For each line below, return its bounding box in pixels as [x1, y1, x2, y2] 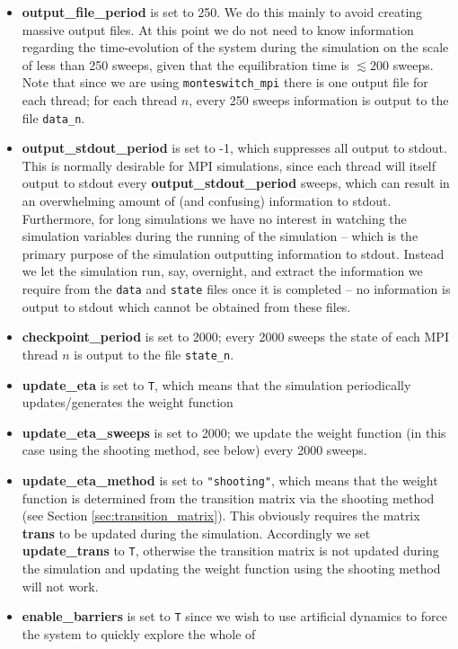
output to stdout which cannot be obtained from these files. [22, 297, 351, 316]
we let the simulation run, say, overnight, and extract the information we [22, 262, 423, 280]
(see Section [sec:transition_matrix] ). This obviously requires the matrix [22, 506, 420, 525]
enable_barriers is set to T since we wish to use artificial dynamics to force [22, 607, 447, 626]
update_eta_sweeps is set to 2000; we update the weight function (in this [22, 422, 446, 441]
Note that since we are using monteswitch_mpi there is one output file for [22, 73, 428, 92]
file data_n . [22, 108, 85, 127]
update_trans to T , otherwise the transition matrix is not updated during [22, 541, 439, 560]
